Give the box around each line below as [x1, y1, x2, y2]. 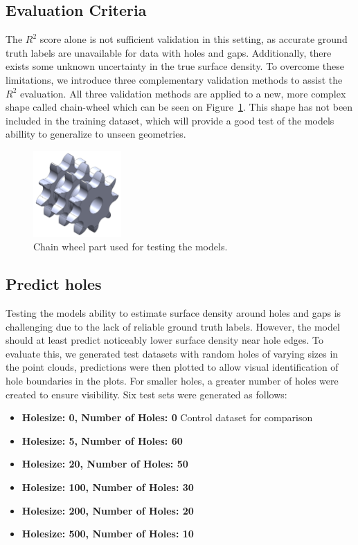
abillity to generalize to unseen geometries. [6, 127, 186, 141]
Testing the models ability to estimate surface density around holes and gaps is [6, 306, 341, 320]
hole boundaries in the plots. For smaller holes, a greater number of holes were [6, 373, 339, 388]
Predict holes [6, 273, 102, 295]
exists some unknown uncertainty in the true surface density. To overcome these [6, 59, 345, 73]
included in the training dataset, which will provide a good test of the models [6, 113, 334, 127]
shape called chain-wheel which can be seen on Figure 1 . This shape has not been [6, 100, 353, 114]
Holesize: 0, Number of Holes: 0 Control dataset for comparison [21, 410, 313, 425]
